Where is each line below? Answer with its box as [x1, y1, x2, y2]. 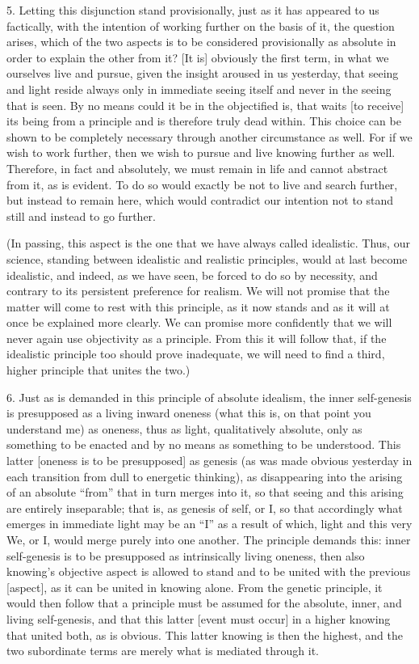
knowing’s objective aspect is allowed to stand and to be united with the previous [6, 563, 411, 580]
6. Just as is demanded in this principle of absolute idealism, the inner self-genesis [6, 388, 412, 405]
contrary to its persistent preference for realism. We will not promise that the [6, 282, 390, 299]
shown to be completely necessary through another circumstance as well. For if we [6, 128, 413, 145]
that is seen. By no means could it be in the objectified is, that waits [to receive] [6, 96, 404, 113]
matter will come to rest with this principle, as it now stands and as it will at [6, 298, 390, 315]
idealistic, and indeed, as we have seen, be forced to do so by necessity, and [6, 266, 378, 283]
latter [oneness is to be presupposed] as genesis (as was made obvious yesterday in [6, 452, 413, 469]
